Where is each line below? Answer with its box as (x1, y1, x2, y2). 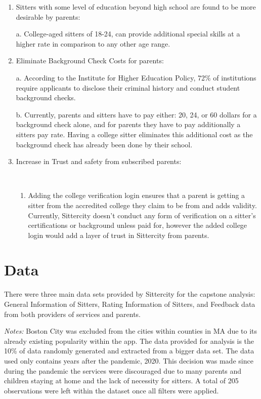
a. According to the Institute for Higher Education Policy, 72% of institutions (16, 72, 256, 83)
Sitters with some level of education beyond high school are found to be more (16, 2, 256, 12)
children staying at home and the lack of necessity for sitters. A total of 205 (4, 375, 239, 386)
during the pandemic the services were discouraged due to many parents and (4, 365, 242, 376)
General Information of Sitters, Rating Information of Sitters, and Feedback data (4, 299, 255, 309)
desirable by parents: (16, 11, 80, 22)
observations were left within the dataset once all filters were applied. (4, 385, 219, 395)
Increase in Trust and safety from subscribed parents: (16, 156, 182, 167)
